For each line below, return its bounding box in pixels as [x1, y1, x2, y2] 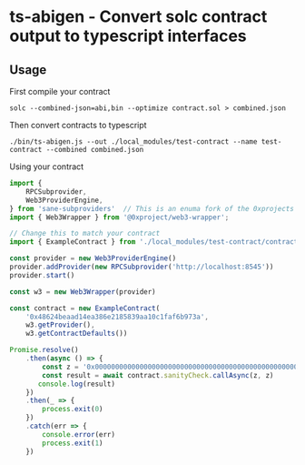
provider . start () [9, 270, 75, 279]
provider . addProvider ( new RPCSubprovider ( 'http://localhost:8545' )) [9, 262, 274, 271]
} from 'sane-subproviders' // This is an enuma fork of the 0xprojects [9, 204, 295, 213]
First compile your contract [9, 86, 111, 96]
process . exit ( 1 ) [42, 439, 103, 448]
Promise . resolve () [9, 346, 79, 355]
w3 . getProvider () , [25, 320, 95, 329]
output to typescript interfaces [9, 25, 247, 46]
